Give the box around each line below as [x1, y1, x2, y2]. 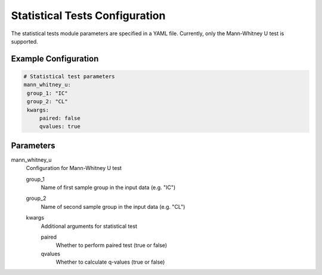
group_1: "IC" [27, 89, 68, 97]
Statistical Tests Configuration [11, 9, 166, 22]
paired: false [39, 115, 80, 122]
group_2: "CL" [27, 98, 68, 105]
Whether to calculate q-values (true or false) [55, 258, 165, 265]
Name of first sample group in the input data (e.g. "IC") [41, 184, 176, 191]
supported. [11, 38, 38, 45]
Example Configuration [11, 54, 99, 64]
